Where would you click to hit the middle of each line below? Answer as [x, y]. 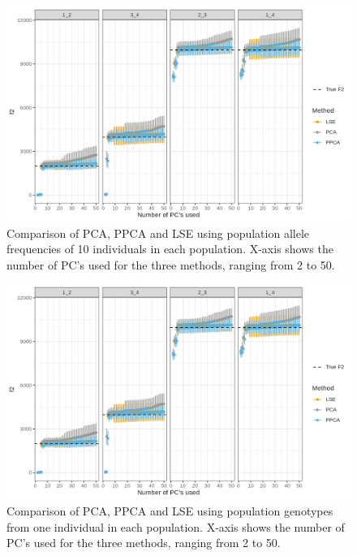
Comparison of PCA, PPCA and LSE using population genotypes [170, 510]
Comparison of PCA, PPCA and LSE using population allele [158, 233]
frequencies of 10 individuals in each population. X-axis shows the [170, 249]
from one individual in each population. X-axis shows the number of [176, 526]
